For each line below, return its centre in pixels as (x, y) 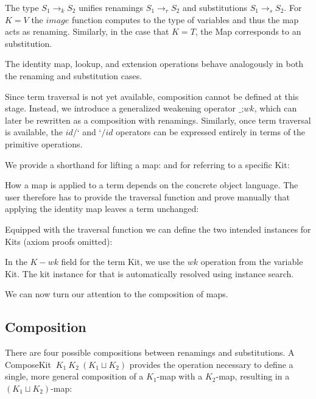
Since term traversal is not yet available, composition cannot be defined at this (152, 96)
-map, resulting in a (253, 376)
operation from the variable (252, 262)
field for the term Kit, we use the (123, 262)
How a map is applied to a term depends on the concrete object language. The (152, 185)
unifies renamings (111, 7)
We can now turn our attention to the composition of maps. (117, 294)
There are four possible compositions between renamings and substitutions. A (150, 352)
